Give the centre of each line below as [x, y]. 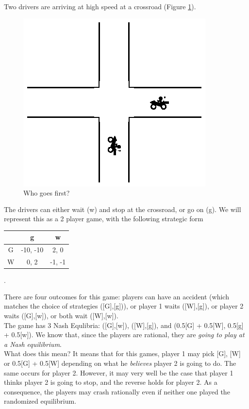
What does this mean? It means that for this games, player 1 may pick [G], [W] [122, 353]
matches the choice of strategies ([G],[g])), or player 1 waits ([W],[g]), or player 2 [124, 306]
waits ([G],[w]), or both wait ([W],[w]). [61, 316]
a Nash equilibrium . [33, 344]
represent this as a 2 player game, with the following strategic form [104, 219]
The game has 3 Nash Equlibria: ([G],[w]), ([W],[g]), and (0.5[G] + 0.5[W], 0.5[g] [124, 325]
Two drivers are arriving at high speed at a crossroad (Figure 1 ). [100, 6]
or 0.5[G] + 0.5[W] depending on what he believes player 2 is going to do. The [120, 363]
